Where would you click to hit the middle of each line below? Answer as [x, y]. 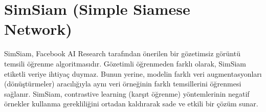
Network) [38, 29]
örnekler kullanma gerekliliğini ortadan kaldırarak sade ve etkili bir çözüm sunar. [131, 104]
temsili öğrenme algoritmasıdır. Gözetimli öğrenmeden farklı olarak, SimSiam [125, 63]
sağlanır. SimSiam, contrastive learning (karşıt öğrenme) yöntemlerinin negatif [127, 93]
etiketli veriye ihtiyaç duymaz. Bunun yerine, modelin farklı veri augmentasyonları [133, 73]
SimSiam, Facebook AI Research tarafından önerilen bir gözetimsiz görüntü [122, 53]
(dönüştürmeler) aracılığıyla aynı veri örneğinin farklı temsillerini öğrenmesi [123, 84]
